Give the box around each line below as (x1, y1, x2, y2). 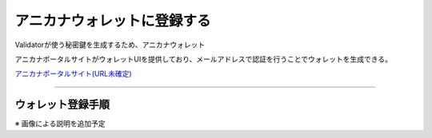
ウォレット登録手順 (14, 98, 110, 112)
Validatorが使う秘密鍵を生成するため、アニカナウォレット (14, 40, 206, 49)
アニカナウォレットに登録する (14, 12, 211, 30)
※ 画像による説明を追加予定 (14, 119, 106, 128)
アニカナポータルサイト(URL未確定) (14, 69, 132, 79)
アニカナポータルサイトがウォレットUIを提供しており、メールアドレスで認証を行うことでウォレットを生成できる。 (14, 54, 392, 64)
